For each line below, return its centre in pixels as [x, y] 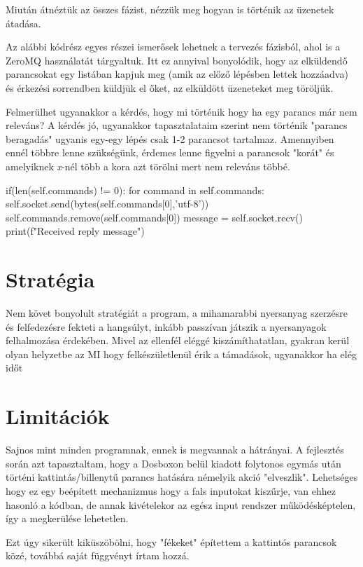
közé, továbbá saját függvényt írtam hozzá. [98, 555]
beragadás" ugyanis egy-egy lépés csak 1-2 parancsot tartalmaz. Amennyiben [170, 138]
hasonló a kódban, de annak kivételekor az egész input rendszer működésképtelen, [181, 504]
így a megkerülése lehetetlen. [67, 518]
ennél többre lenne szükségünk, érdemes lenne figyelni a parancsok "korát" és [170, 152]
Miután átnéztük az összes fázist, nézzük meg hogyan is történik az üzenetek [170, 9]
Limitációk [58, 416]
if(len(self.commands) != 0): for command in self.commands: [135, 190]
